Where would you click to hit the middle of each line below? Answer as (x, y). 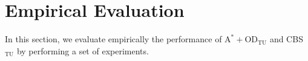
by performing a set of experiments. (83, 50)
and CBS (286, 39)
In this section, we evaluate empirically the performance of (113, 39)
